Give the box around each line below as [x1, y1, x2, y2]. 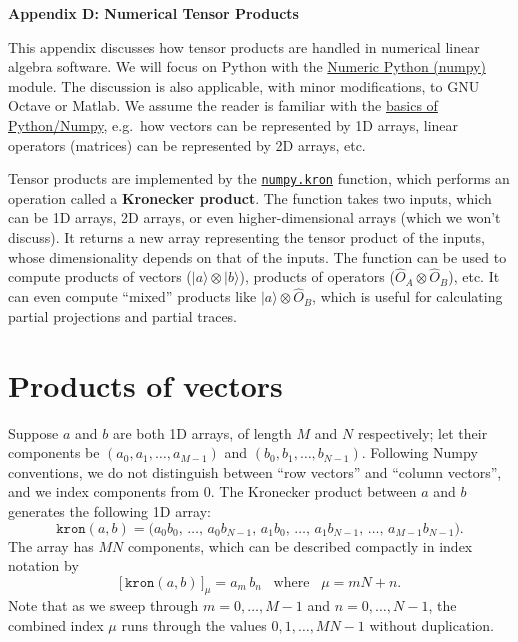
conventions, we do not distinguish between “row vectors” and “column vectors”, [8, 461, 502, 482]
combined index [8, 615, 104, 636]
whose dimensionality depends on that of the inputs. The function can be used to [8, 246, 507, 267]
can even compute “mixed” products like [8, 286, 257, 307]
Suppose [8, 422, 59, 443]
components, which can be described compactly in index [127, 535, 473, 556]
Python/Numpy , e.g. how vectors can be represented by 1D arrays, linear [8, 114, 459, 135]
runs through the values [121, 615, 267, 636]
